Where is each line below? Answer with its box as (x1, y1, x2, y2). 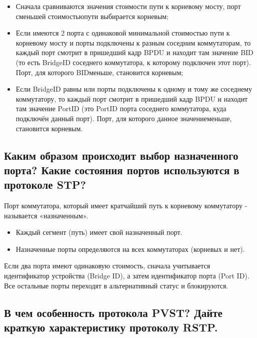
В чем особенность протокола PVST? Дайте (4, 304, 222, 320)
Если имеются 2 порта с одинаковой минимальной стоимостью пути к (15, 28, 230, 38)
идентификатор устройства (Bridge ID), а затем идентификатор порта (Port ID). (4, 270, 249, 281)
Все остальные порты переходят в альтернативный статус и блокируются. (4, 280, 228, 290)
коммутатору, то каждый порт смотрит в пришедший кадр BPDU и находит (15, 93, 248, 104)
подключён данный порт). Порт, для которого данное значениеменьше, (15, 113, 232, 123)
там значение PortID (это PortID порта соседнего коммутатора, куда (15, 103, 226, 114)
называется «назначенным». (4, 210, 88, 220)
